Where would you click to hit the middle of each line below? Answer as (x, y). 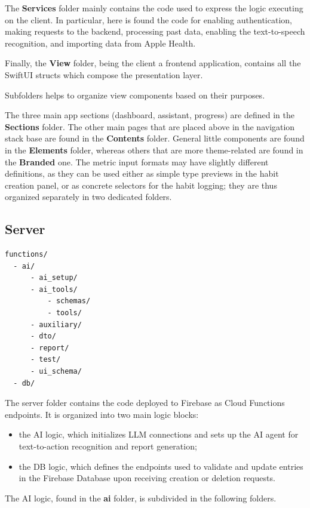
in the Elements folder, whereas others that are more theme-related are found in (154, 150)
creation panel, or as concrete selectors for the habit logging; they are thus (141, 185)
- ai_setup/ (54, 278)
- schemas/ (69, 301)
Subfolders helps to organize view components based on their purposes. (135, 95)
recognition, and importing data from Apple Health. (100, 43)
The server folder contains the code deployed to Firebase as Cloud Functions (145, 403)
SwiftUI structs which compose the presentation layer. (104, 74)
